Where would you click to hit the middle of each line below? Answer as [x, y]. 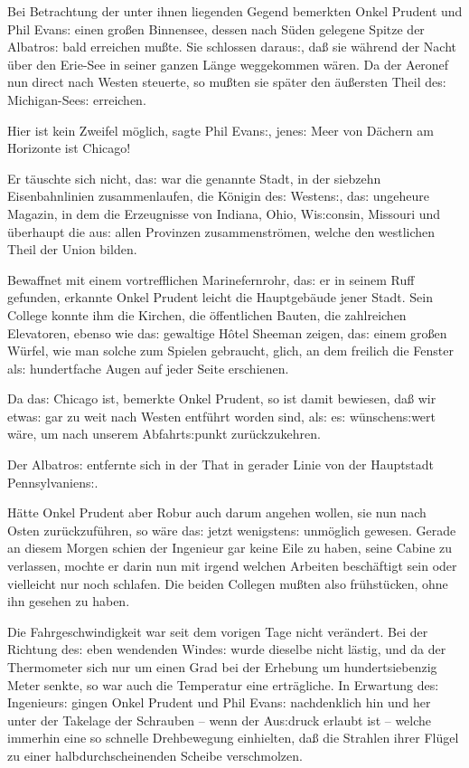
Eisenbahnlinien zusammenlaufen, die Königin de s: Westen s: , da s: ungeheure [219, 196]
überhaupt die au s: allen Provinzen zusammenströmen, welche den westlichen [221, 231]
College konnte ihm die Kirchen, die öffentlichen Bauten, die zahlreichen [207, 314]
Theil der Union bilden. [72, 249]
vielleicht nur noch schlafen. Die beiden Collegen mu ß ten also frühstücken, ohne [228, 583]
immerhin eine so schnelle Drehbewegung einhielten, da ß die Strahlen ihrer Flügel [233, 738]
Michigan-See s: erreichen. [77, 99]
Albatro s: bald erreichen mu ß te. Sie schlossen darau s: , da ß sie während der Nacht [232, 47]
